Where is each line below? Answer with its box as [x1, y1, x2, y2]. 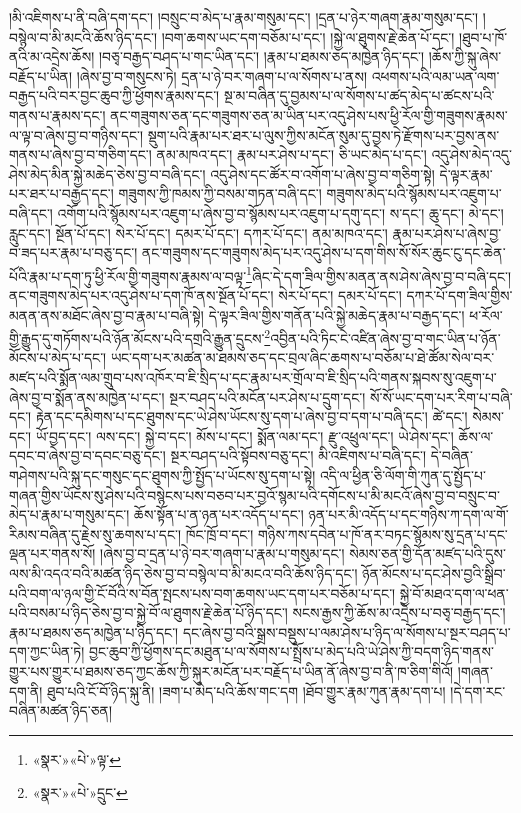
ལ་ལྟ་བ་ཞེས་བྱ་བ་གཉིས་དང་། [9, 124, 144, 145]
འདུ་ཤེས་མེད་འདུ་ [431, 144, 512, 165]
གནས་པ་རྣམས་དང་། [9, 104, 106, 125]
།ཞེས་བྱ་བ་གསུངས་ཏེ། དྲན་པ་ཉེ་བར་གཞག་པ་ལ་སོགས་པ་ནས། [76, 65, 367, 86]
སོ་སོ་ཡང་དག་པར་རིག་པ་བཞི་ [369, 386, 513, 407]
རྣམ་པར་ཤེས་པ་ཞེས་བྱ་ [392, 222, 502, 243]
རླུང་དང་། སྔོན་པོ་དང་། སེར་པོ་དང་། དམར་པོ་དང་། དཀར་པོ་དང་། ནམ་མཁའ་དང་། [9, 222, 388, 243]
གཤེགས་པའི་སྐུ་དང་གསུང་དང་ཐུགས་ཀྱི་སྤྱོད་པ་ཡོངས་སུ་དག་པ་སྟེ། [9, 464, 316, 485]
